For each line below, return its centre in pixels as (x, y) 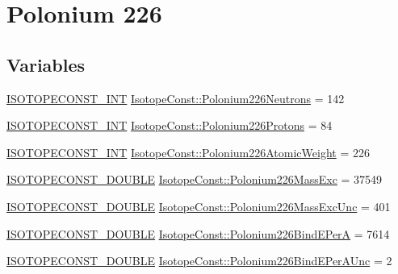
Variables (46, 64)
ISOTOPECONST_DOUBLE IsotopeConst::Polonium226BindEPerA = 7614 (198, 233)
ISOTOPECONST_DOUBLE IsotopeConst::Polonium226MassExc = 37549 (195, 179)
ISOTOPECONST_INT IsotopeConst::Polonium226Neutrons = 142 (176, 98)
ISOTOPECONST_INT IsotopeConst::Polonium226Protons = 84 (170, 125)
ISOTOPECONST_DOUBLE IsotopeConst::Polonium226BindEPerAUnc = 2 (199, 261)
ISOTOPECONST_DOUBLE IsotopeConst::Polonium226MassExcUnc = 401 (199, 206)
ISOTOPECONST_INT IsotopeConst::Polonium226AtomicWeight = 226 (188, 152)
